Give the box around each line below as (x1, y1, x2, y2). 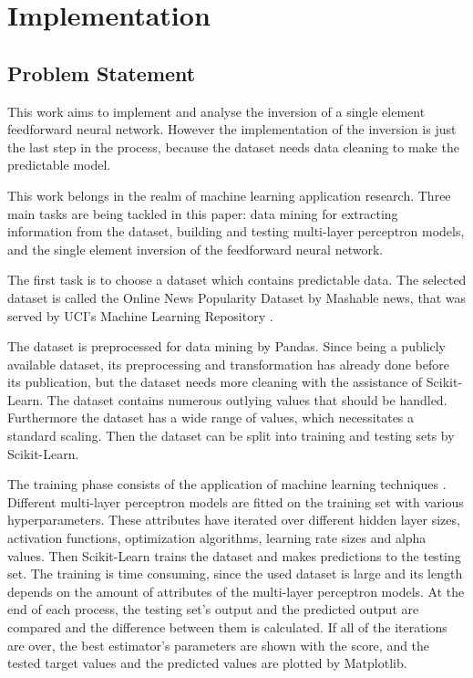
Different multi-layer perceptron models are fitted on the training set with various (7, 492, 464, 511)
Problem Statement (7, 58, 196, 87)
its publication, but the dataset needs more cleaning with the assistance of (7, 372, 423, 391)
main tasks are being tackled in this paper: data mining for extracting (7, 203, 398, 223)
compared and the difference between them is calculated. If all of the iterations (7, 618, 447, 637)
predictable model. (7, 155, 111, 174)
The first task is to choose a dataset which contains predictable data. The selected (7, 270, 467, 289)
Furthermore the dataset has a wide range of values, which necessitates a (7, 408, 415, 427)
